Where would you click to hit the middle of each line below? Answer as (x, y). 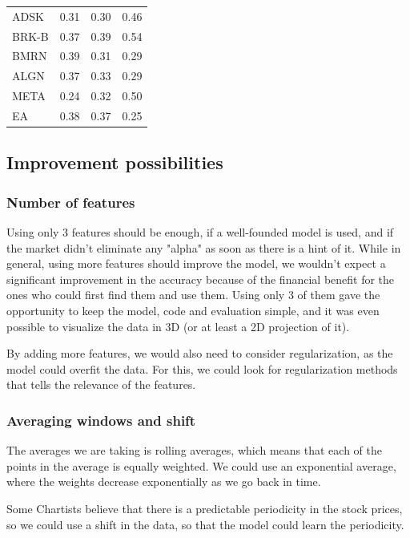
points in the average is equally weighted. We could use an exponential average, (201, 465)
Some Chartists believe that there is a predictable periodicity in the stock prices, (205, 508)
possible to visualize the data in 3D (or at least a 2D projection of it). (178, 326)
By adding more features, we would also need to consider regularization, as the (200, 353)
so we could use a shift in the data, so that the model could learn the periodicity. (205, 524)
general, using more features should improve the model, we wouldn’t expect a (196, 263)
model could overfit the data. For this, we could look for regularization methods (202, 368)
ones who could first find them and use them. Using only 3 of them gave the (193, 295)
